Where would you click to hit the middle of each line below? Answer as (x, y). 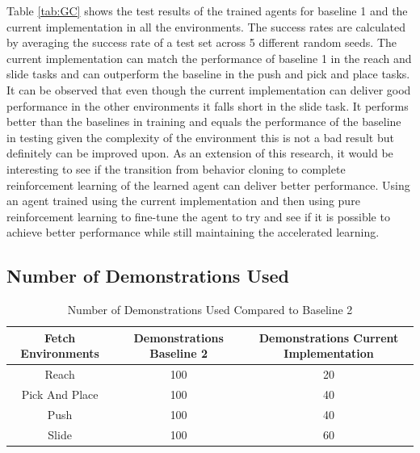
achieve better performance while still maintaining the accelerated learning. (193, 232)
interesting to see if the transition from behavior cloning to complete (176, 168)
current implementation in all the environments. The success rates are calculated (206, 26)
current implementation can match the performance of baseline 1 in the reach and (209, 58)
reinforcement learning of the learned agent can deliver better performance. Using (208, 185)
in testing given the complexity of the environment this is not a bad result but (200, 137)
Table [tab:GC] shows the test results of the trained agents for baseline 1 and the (207, 10)
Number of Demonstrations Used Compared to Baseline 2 (210, 310)
